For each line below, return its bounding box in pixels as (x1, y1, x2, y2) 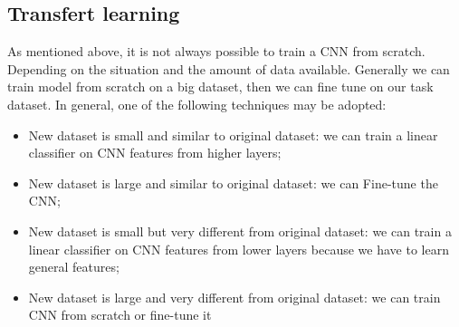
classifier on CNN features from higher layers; (28, 143, 282, 162)
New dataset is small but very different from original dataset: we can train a (28, 221, 452, 240)
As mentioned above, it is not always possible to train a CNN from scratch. (7, 42, 426, 61)
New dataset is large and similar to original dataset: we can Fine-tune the (28, 173, 438, 192)
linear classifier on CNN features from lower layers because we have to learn (28, 239, 449, 258)
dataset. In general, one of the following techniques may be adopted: (7, 94, 387, 113)
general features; (28, 257, 120, 276)
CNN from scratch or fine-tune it (28, 305, 212, 324)
